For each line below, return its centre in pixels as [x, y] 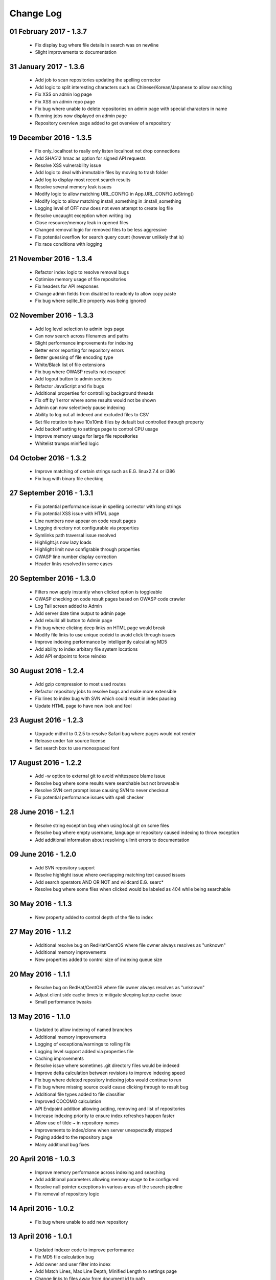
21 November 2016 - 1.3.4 [51, 259]
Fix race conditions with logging [68, 244]
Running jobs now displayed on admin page [81, 116]
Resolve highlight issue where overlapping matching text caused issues [110, 875]
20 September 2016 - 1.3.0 [53, 578]
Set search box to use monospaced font [77, 748]
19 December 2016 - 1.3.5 [51, 137]
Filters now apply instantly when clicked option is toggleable [99, 592]
